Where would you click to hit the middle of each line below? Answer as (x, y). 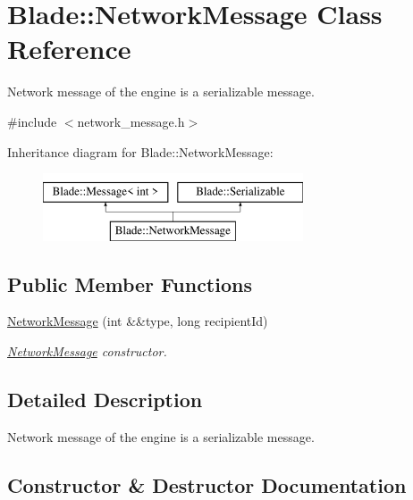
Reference (69, 49)
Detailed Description (105, 400)
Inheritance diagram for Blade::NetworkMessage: (140, 151)
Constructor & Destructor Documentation (207, 484)
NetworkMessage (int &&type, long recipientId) (138, 321)
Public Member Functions (130, 283)
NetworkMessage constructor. (87, 351)
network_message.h (131, 121)
